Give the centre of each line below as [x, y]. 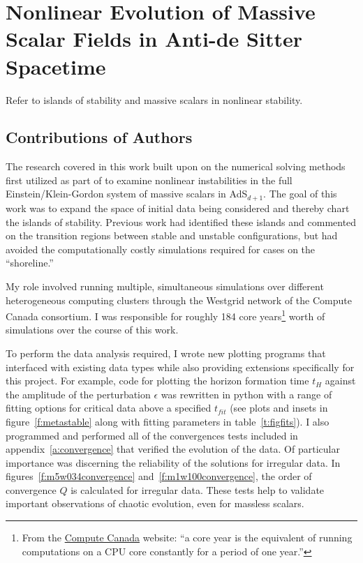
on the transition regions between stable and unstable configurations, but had [172, 235]
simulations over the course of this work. [92, 330]
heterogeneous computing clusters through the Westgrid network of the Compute [179, 300]
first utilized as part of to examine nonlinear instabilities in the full [149, 180]
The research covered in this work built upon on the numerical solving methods [176, 166]
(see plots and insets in [279, 408]
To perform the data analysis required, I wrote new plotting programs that [166, 353]
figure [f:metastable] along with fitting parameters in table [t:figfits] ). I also [168, 421]
